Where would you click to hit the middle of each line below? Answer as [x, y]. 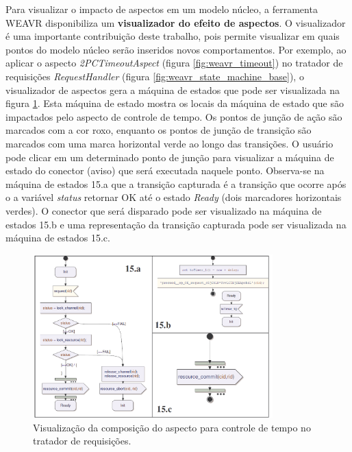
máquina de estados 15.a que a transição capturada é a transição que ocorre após [176, 183]
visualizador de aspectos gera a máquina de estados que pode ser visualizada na [173, 90]
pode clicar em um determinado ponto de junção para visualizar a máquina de [170, 157]
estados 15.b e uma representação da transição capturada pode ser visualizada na [176, 224]
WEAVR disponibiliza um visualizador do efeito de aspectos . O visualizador [176, 22]
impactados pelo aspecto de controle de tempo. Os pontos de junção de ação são [174, 116]
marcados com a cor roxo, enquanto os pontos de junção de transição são [159, 130]
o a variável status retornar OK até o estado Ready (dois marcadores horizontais [174, 197]
